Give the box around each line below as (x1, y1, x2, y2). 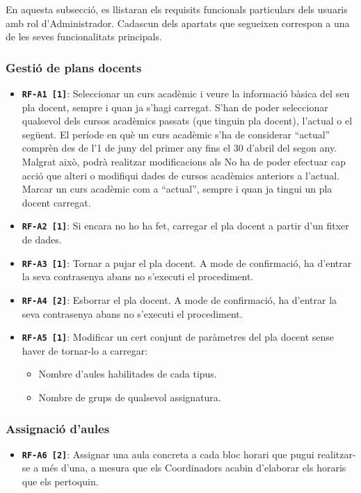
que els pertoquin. (22, 474, 99, 489)
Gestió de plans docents (6, 58, 142, 76)
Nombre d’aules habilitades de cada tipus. (38, 366, 217, 381)
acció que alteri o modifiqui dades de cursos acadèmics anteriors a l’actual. (22, 168, 340, 182)
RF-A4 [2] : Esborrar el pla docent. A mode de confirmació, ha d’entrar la (22, 292, 337, 307)
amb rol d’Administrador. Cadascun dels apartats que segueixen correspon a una (6, 15, 350, 30)
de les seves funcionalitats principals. (6, 29, 162, 44)
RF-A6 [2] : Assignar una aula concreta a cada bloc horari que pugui (22, 446, 314, 461)
